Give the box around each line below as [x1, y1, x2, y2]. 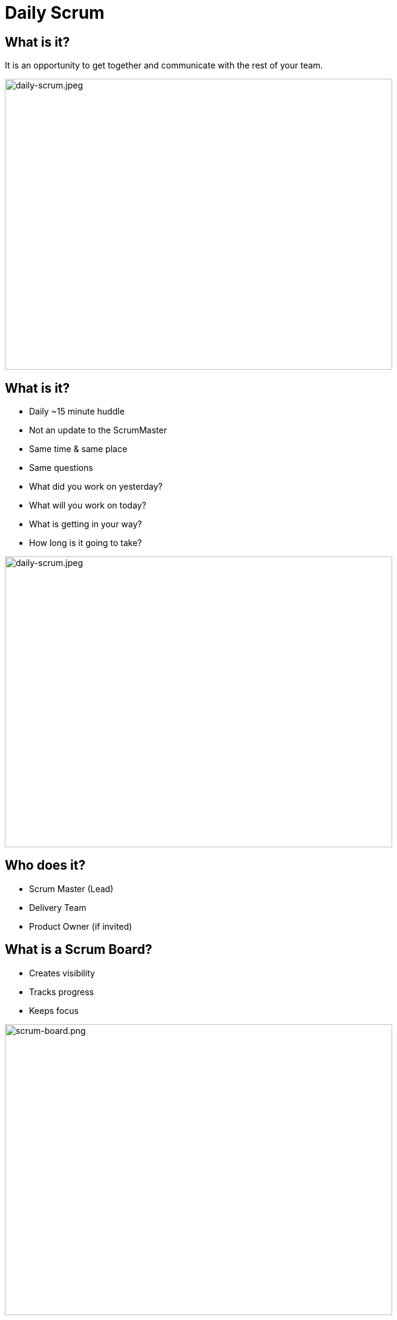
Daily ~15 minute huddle [29, 406, 125, 417]
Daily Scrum [5, 2, 105, 23]
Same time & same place [29, 444, 128, 455]
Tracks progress [29, 986, 94, 997]
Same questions [29, 462, 93, 473]
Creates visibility [29, 967, 95, 978]
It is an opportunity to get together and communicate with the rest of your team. [5, 60, 323, 71]
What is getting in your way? [29, 519, 142, 530]
